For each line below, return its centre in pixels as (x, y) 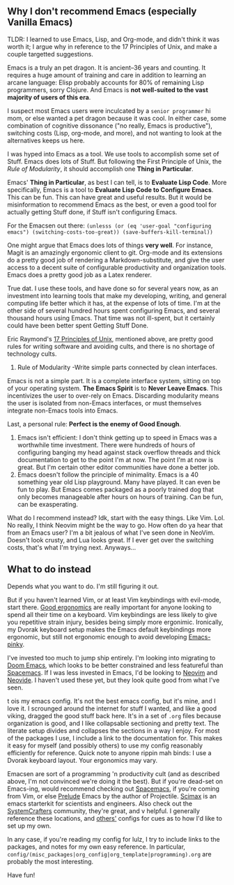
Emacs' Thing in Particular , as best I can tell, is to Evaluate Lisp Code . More (117, 182)
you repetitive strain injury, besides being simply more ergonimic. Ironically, (116, 622)
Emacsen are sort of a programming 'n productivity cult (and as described (114, 773)
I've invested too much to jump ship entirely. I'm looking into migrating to (111, 657)
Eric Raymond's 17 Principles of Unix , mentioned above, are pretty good (110, 339)
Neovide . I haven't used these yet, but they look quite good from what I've (114, 680)
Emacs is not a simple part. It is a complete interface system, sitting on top (114, 380)
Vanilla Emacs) (40, 23)
